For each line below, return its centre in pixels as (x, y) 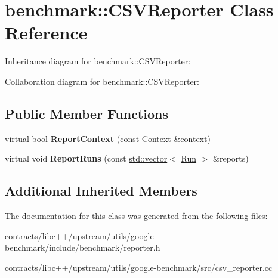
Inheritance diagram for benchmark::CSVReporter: (98, 61)
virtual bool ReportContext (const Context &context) (108, 138)
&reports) (231, 158)
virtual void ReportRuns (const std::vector (86, 158)
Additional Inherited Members (101, 191)
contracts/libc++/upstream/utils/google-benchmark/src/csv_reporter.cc (139, 267)
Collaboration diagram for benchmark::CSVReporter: (102, 81)
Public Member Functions (87, 113)
